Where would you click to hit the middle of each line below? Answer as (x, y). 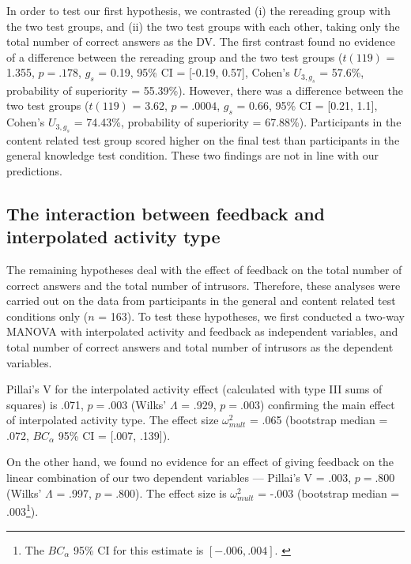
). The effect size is (181, 493)
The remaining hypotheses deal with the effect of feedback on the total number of (204, 269)
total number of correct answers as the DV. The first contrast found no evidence (201, 41)
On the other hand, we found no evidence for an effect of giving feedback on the (200, 462)
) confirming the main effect (327, 404)
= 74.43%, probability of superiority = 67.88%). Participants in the (238, 122)
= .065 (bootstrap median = (319, 420)
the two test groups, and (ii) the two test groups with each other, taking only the (203, 26)
